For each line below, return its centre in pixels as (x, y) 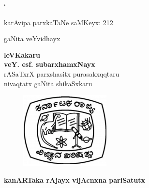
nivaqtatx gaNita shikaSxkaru (48, 83)
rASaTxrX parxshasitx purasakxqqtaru (62, 73)
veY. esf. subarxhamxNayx (50, 64)
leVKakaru (22, 55)
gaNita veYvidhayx (32, 39)
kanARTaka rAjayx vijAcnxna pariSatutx (74, 180)
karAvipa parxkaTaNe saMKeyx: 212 (59, 22)
